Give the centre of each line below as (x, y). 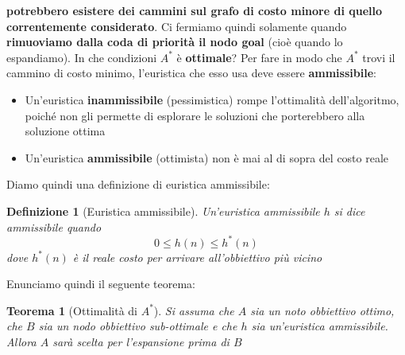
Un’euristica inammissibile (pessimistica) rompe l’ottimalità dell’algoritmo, (212, 99)
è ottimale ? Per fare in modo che (259, 57)
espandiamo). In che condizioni (82, 57)
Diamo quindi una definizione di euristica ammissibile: (138, 184)
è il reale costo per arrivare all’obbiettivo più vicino (197, 257)
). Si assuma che (194, 310)
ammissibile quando (54, 226)
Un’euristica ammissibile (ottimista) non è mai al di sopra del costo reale (207, 157)
